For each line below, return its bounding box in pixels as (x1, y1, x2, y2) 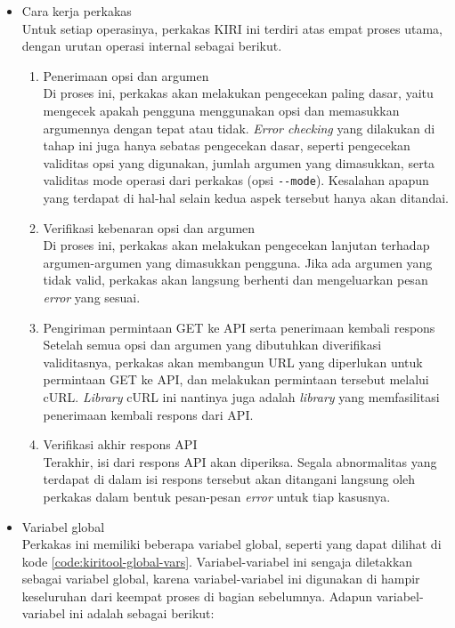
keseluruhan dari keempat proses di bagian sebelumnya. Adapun (21, 586, 373, 605)
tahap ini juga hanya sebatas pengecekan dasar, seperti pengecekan (43, 136, 410, 155)
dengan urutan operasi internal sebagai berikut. (21, 36, 282, 55)
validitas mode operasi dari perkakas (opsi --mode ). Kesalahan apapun (43, 171, 429, 189)
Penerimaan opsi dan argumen (43, 66, 209, 85)
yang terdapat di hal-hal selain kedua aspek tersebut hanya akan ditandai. (43, 189, 449, 206)
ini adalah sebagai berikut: (69, 604, 215, 623)
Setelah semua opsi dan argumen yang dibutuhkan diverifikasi (43, 335, 382, 354)
